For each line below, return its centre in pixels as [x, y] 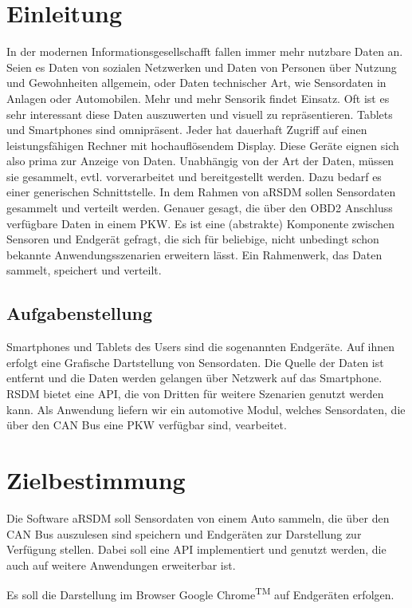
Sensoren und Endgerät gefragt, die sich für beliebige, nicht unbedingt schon [193, 239]
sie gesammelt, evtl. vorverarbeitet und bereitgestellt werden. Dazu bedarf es [194, 176]
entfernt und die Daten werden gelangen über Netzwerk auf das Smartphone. [194, 378]
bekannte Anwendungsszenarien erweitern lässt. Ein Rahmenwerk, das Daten [194, 254]
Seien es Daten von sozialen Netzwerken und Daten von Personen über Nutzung [202, 67]
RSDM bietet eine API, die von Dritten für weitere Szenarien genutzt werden [195, 394]
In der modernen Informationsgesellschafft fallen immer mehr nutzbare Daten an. [205, 51]
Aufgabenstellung [80, 313]
